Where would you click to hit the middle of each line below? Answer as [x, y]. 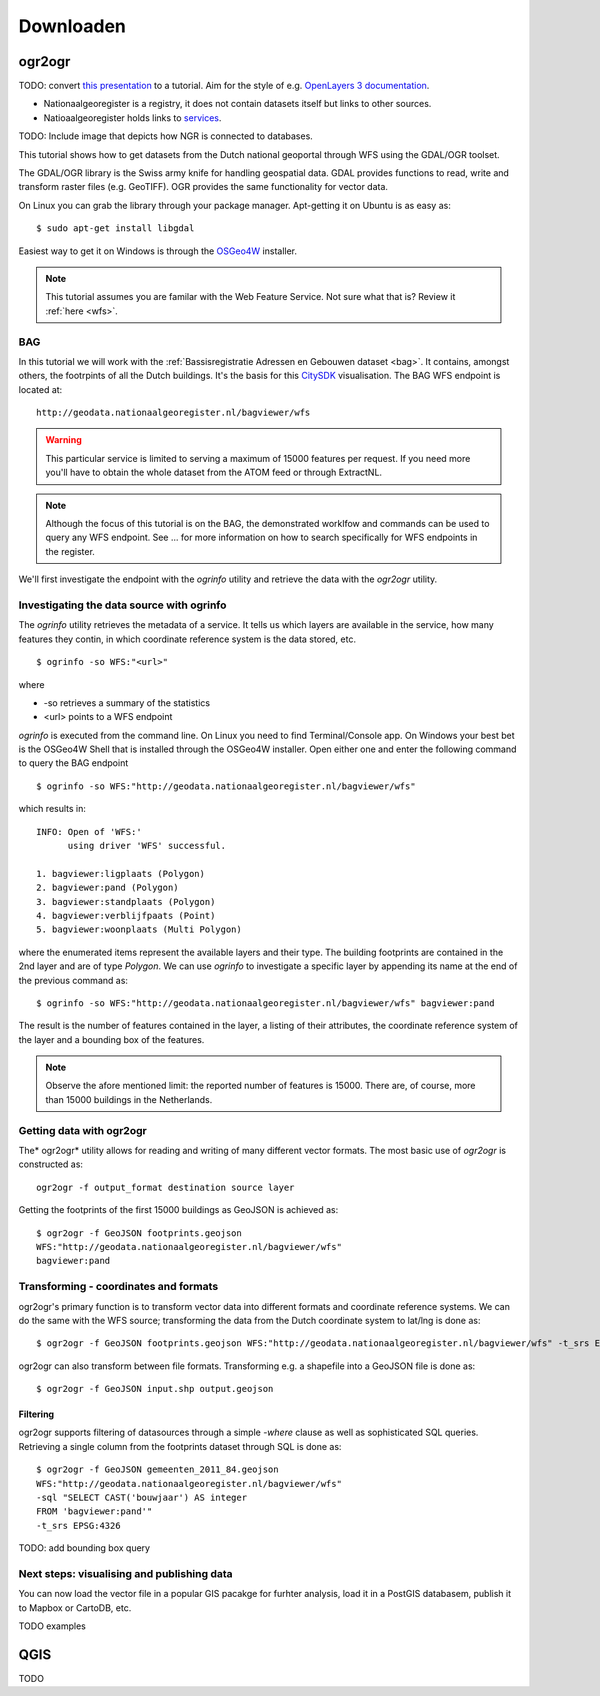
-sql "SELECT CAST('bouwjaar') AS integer [142, 1498]
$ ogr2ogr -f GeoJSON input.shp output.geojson [155, 1389]
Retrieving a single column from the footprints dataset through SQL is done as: [180, 1446]
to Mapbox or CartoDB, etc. [75, 1607]
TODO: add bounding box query [84, 1548]
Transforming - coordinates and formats [118, 1287]
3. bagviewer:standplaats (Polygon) [126, 901]
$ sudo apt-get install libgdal [115, 228]
